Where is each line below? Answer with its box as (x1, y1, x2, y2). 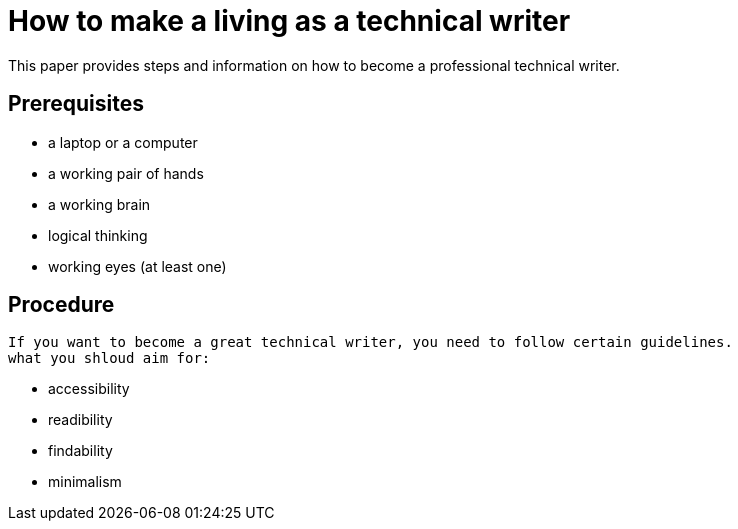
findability (48, 442, 113, 460)
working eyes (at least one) (48, 257, 227, 275)
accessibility (48, 380, 130, 398)
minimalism (48, 473, 122, 491)
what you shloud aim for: (8, 350, 211, 367)
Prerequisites (8, 91, 144, 117)
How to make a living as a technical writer (8, 4, 571, 38)
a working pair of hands (48, 164, 204, 182)
